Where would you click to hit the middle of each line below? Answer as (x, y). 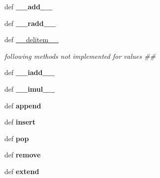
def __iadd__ (30, 72)
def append (23, 105)
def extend (22, 171)
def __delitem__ (32, 39)
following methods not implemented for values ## (80, 56)
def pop (17, 138)
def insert (20, 122)
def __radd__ (30, 23)
